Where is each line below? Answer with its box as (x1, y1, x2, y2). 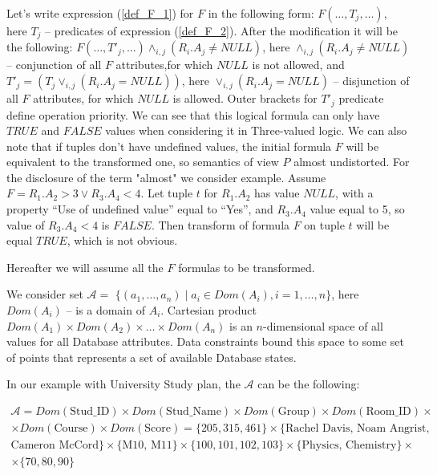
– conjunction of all (6, 56, 102, 73)
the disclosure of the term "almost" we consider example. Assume (6, 168, 326, 185)
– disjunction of (333, 72, 410, 89)
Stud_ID (70, 406, 110, 418)
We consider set (6, 286, 83, 302)
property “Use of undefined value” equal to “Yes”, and (6, 201, 273, 217)
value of (6, 216, 45, 233)
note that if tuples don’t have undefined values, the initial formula (6, 137, 332, 154)
